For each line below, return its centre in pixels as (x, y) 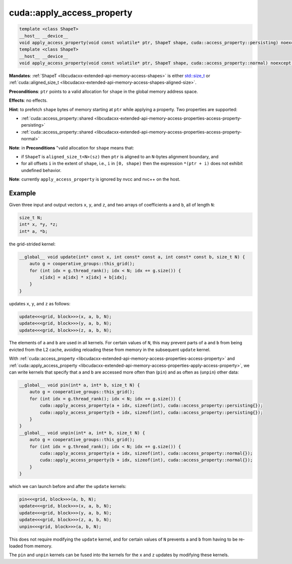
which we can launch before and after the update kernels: (68, 487)
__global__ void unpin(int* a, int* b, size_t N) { (82, 433)
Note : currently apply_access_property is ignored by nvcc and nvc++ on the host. (95, 179)
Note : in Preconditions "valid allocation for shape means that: (72, 148)
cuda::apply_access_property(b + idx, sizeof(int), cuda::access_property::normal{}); (146, 460)
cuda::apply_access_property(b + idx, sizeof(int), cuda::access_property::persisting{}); (151, 412)
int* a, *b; (34, 231)
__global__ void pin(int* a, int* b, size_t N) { (80, 385)
